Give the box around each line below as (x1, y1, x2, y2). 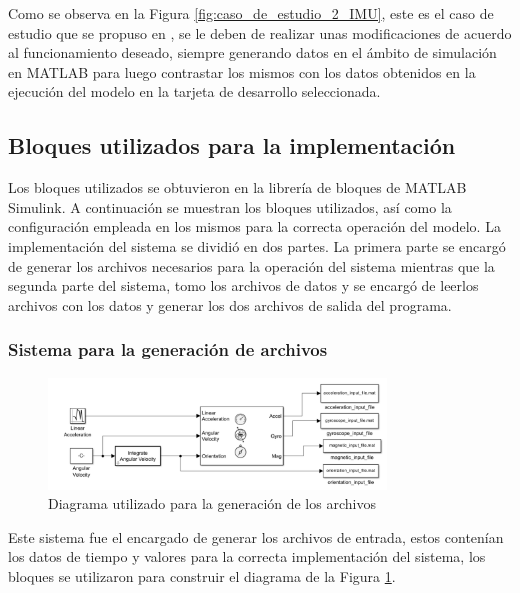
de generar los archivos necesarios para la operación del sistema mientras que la (8, 255, 495, 276)
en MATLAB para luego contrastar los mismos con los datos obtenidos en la (8, 61, 476, 82)
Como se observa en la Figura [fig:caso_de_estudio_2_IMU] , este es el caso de (8, 3, 494, 23)
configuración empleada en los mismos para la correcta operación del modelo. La (8, 216, 501, 237)
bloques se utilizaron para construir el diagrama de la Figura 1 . (8, 565, 396, 586)
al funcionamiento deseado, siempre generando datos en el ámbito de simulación (8, 42, 497, 63)
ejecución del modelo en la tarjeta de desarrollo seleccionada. (8, 81, 381, 102)
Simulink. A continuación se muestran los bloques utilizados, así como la (8, 196, 452, 217)
